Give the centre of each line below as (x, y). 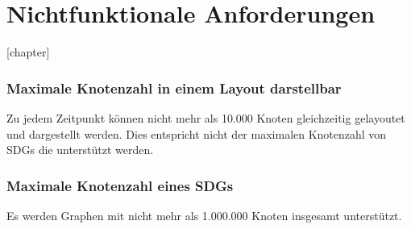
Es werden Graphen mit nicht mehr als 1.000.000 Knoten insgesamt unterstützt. (204, 215)
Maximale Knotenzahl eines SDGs (120, 185)
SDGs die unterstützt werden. (80, 150)
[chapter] (28, 52)
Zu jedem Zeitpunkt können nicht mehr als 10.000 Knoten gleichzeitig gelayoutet (206, 117)
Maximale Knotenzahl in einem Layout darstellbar (174, 87)
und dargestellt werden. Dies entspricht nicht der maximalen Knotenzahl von (197, 133)
